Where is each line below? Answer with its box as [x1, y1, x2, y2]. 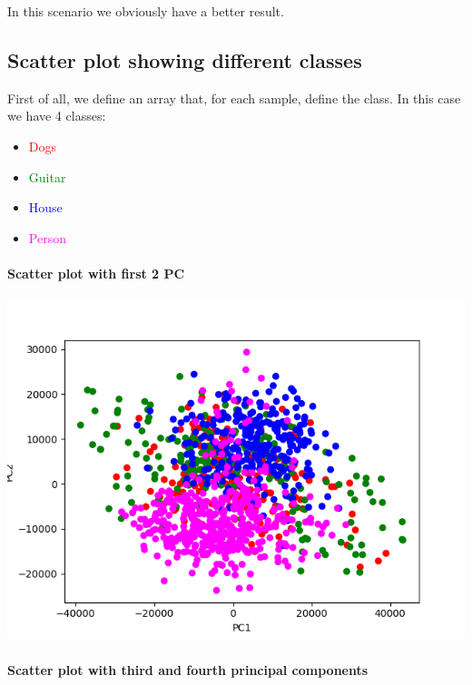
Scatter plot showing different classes [7, 45, 362, 73]
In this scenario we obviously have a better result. [7, 2, 284, 20]
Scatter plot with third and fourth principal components [7, 661, 369, 680]
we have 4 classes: [7, 106, 106, 125]
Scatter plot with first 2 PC [7, 263, 185, 282]
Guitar [28, 167, 66, 186]
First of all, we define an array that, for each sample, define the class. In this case [7, 88, 461, 107]
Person [28, 228, 66, 247]
